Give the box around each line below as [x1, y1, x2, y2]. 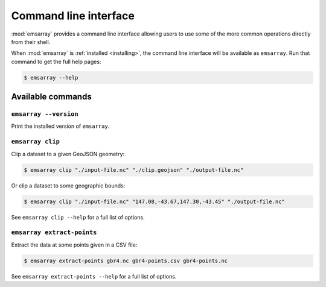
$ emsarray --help [24, 74, 78, 81]
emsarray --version [11, 110, 78, 118]
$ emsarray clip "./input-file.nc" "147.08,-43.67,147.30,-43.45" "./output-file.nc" [24, 198, 285, 205]
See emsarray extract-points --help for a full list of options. [11, 273, 177, 280]
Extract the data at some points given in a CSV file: [11, 241, 138, 248]
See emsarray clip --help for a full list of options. [11, 213, 145, 221]
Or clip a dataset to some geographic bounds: [11, 181, 126, 189]
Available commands [11, 92, 92, 102]
